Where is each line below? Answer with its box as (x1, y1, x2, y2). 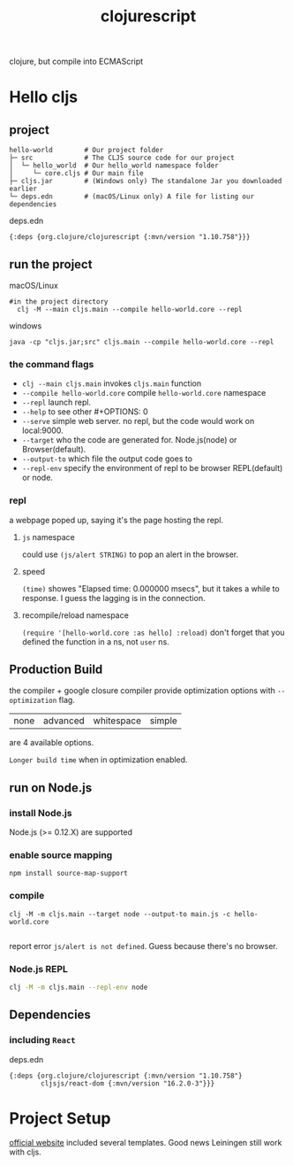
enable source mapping (9, 849, 113, 861)
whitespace (93, 714, 141, 727)
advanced (42, 714, 86, 727)
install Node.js (9, 807, 72, 819)
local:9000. (21, 425, 64, 436)
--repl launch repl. (21, 397, 91, 408)
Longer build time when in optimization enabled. (9, 754, 188, 765)
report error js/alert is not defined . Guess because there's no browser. (9, 940, 278, 951)
